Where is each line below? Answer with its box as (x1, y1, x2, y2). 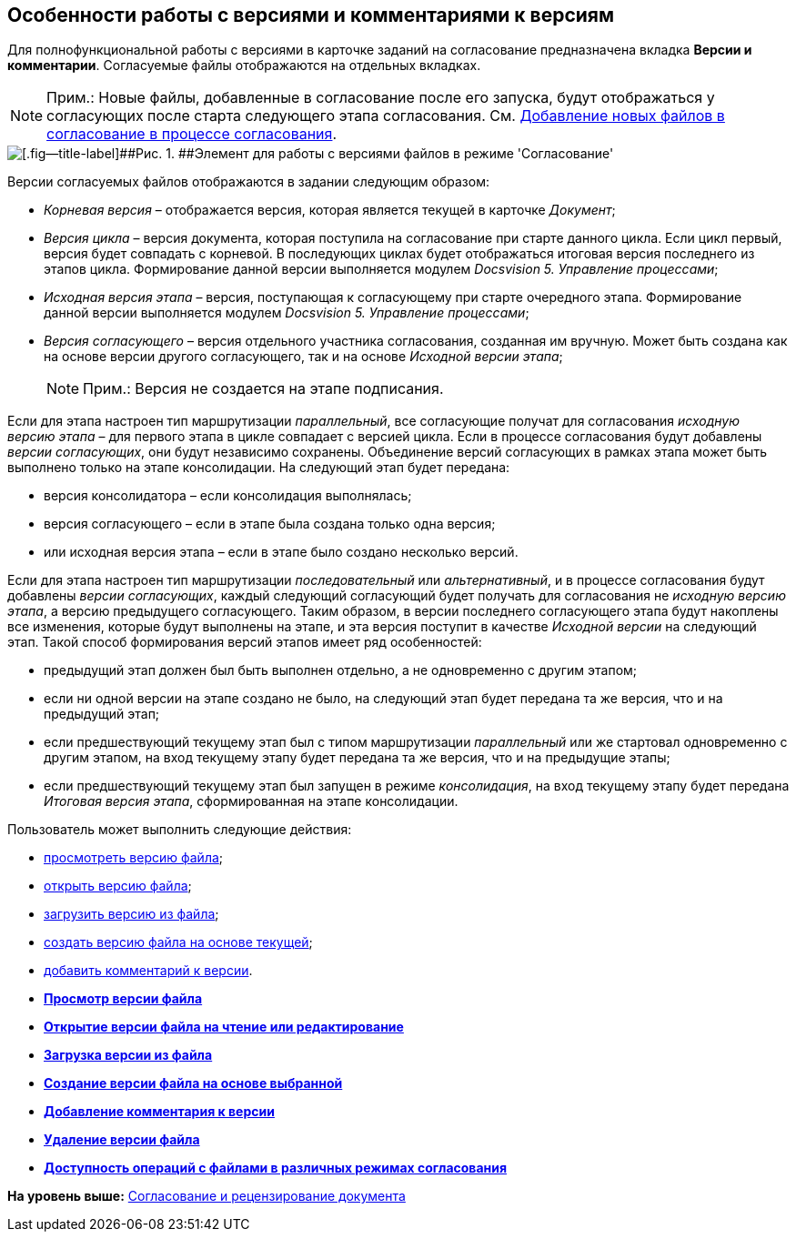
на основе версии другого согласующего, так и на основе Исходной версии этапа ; (44, 348, 563, 365)
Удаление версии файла (44, 1132, 200, 1148)
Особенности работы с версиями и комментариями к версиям (7, 4, 615, 26)
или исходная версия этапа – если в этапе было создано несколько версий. (44, 544, 519, 560)
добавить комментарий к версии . (44, 962, 253, 979)
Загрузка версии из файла (44, 1047, 213, 1063)
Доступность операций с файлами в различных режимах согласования (44, 1160, 508, 1176)
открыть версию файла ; (44, 878, 192, 894)
